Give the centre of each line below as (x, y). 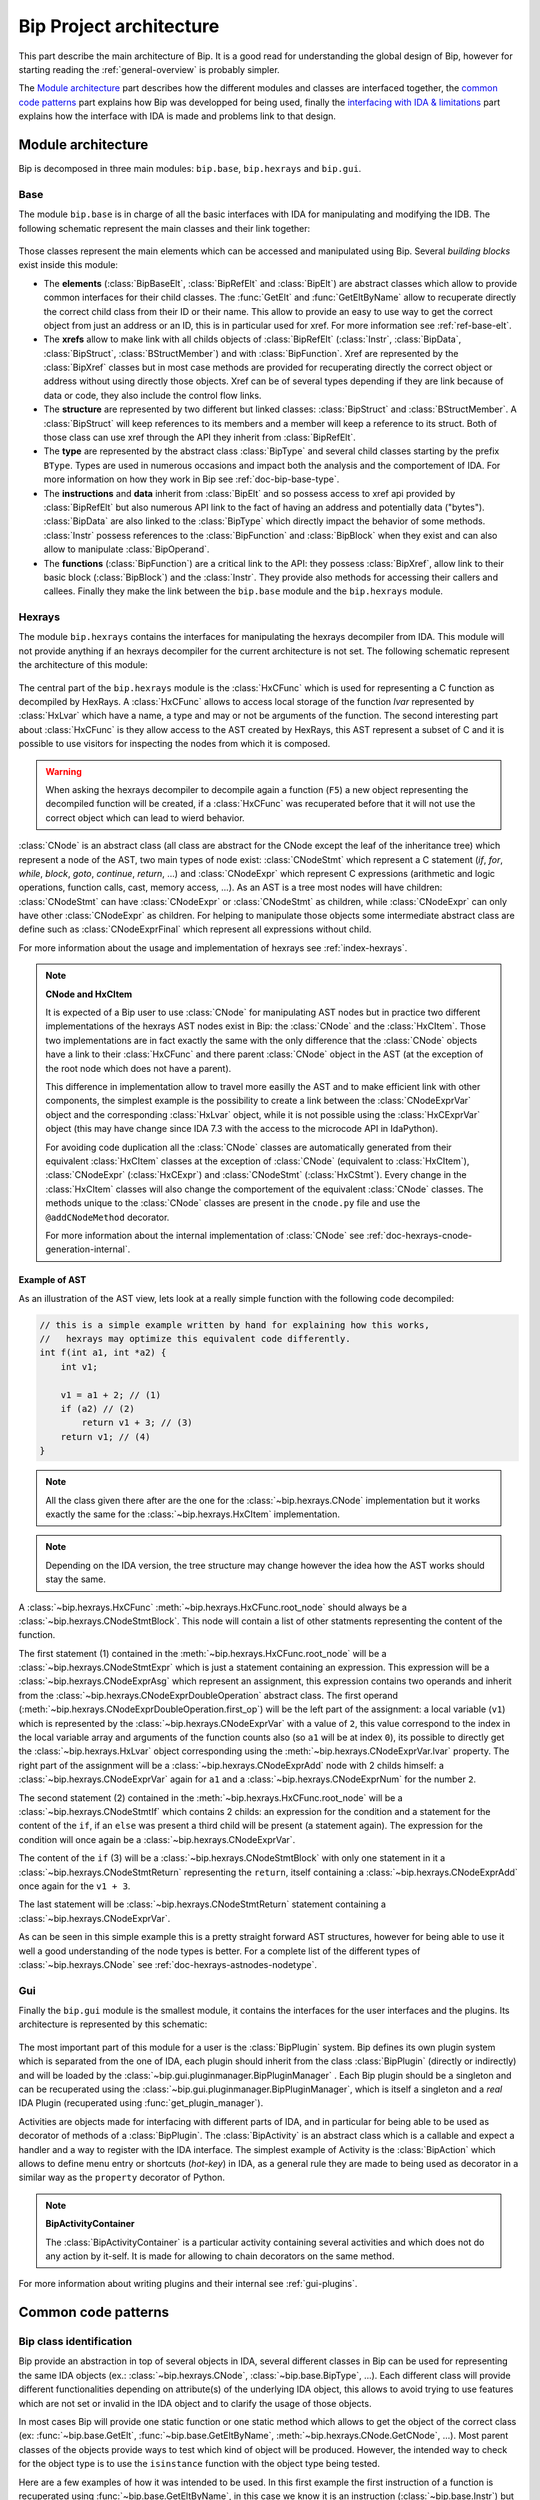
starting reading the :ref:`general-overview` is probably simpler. (149, 69)
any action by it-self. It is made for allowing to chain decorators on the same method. (220, 2256)
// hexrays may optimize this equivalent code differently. (195, 1339)
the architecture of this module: (83, 665)
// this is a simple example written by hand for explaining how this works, (234, 1324)
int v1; (79, 1366)
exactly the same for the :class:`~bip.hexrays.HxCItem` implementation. (192, 1514)
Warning (63, 771)
